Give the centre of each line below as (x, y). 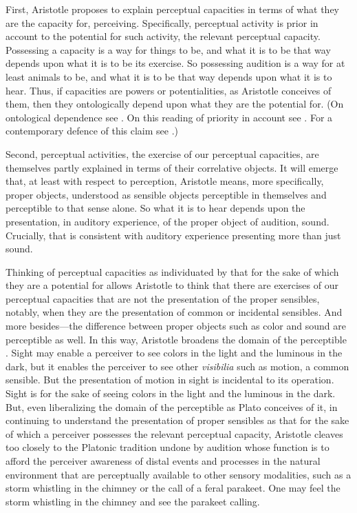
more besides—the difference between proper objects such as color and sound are (176, 326)
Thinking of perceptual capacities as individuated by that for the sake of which (172, 271)
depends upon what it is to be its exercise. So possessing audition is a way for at (175, 63)
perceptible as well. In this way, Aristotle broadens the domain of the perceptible (176, 339)
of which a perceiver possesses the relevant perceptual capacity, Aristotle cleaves (174, 433)
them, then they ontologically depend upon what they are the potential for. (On (175, 104)
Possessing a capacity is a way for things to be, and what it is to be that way (168, 49)
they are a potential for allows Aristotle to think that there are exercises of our (172, 285)
